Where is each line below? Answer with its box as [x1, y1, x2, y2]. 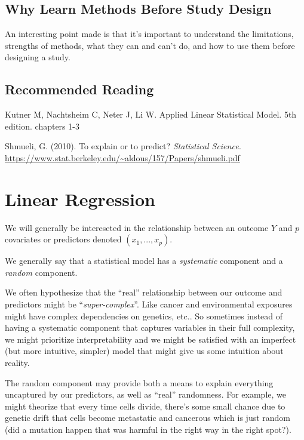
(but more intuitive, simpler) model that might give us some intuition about [5, 344, 284, 357]
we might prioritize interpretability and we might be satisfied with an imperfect [5, 333, 296, 345]
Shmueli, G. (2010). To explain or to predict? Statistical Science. [5, 140, 241, 152]
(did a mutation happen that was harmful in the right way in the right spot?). [5, 423, 291, 435]
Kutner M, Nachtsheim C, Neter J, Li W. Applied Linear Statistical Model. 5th [5, 108, 297, 121]
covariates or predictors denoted [5, 233, 122, 245]
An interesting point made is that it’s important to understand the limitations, [5, 27, 294, 40]
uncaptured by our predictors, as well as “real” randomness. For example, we [5, 388, 287, 401]
